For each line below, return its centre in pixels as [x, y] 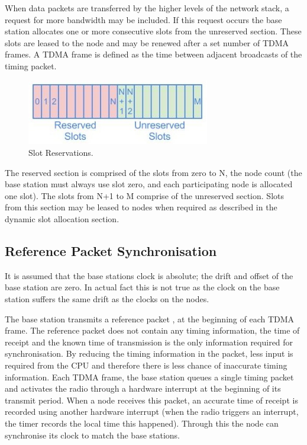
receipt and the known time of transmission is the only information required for [149, 342]
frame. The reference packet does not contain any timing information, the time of [152, 330]
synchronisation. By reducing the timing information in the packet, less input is [149, 353]
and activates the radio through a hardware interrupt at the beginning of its [143, 388]
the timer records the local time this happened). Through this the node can [142, 423]
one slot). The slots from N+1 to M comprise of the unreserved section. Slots [144, 195]
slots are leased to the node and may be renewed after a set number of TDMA [147, 42]
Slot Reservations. [61, 153]
